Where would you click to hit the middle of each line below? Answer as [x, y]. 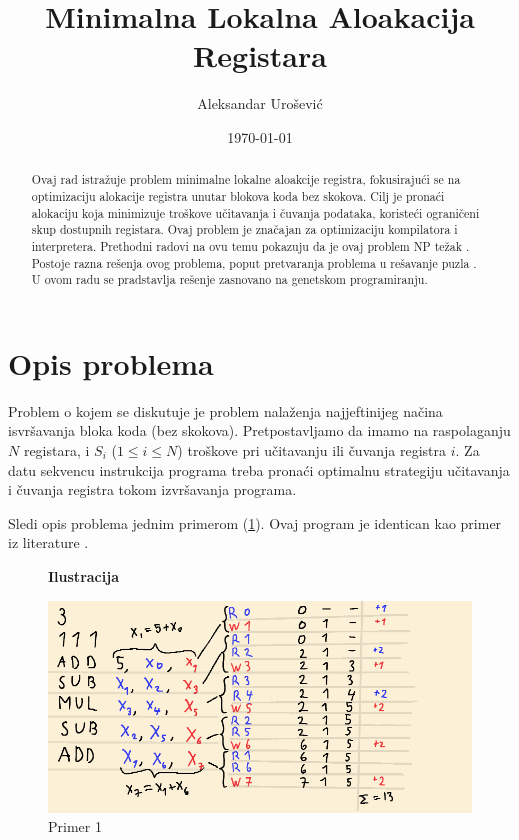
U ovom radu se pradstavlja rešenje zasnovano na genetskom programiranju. [229, 279]
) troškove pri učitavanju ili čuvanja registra [312, 450]
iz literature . [48, 542]
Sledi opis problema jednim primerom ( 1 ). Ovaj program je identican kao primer [255, 522]
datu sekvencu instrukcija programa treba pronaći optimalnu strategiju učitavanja [259, 469]
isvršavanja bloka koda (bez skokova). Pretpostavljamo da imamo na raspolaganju [259, 430]
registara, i [56, 450]
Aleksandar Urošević [260, 103]
